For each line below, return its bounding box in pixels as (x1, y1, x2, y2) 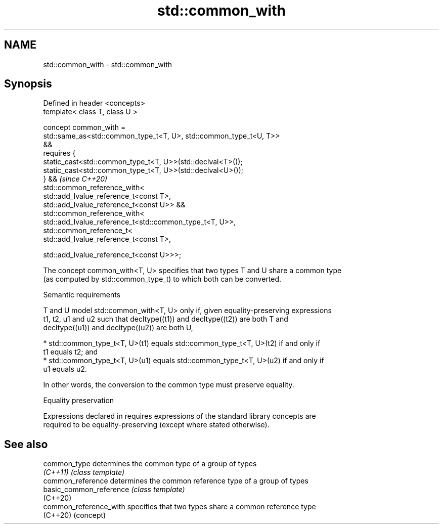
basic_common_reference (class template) (43, 485, 185, 494)
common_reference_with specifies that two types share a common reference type (43, 502, 316, 511)
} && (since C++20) (43, 174, 108, 184)
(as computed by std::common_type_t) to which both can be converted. (43, 275, 281, 284)
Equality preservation (43, 396, 114, 405)
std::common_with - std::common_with (43, 60, 172, 69)
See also (4, 437, 48, 451)
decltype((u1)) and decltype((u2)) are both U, (43, 323, 193, 332)
